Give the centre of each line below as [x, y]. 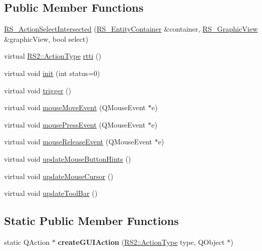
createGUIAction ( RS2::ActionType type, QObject [141, 242]
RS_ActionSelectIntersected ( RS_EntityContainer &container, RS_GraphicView [131, 29]
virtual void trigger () [38, 90]
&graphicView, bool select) [46, 39]
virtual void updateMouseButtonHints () [68, 158]
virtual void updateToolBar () [51, 193]
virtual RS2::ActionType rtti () [53, 56]
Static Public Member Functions [92, 221]
